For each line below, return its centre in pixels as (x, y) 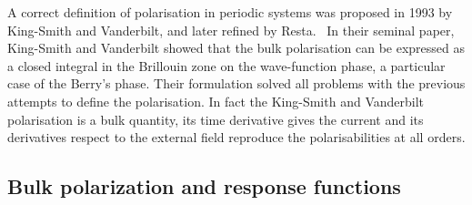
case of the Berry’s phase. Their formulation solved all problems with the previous (236, 83)
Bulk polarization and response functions (204, 186)
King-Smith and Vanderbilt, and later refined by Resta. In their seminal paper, (231, 30)
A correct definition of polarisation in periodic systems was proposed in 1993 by (230, 12)
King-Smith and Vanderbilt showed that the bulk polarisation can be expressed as (236, 48)
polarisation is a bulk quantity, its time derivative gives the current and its (216, 119)
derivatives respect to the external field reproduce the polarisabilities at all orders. (236, 137)
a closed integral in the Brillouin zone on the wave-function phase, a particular (226, 65)
